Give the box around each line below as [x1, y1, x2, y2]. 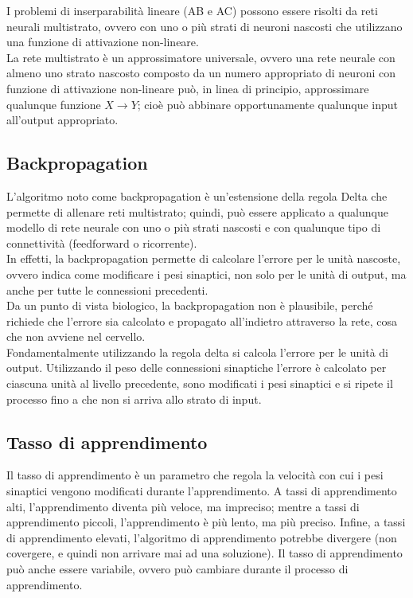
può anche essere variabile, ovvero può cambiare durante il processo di [6, 561, 349, 577]
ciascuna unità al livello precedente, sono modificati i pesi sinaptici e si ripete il [6, 375, 393, 392]
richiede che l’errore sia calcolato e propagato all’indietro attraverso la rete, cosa [6, 312, 397, 329]
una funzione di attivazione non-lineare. [6, 33, 199, 50]
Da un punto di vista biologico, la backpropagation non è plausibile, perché [6, 297, 373, 314]
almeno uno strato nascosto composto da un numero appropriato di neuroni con [6, 64, 395, 81]
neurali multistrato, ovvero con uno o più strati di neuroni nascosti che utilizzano [6, 18, 403, 34]
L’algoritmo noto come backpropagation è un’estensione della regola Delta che [6, 187, 388, 204]
